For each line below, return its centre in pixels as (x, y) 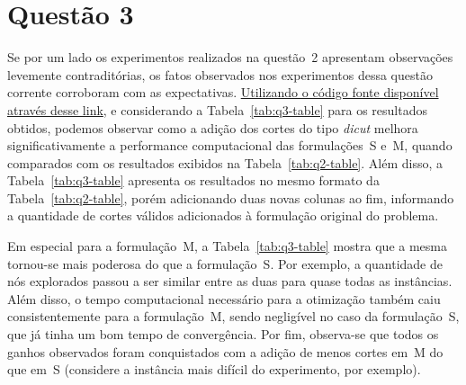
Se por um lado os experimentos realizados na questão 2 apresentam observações (230, 57)
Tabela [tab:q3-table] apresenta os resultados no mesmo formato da (193, 180)
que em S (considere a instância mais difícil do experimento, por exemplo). (214, 369)
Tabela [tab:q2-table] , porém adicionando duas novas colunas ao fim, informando (231, 197)
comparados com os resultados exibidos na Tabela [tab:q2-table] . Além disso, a (225, 162)
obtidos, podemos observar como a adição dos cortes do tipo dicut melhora (213, 127)
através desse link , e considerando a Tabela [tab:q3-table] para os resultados (217, 109)
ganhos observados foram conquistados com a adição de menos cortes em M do (225, 351)
